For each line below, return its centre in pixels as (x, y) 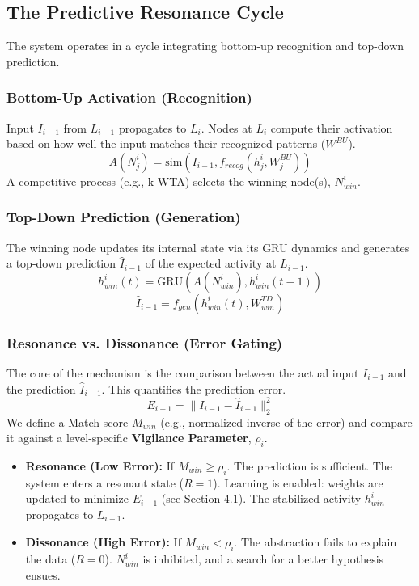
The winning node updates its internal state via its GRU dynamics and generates (208, 247)
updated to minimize (77, 498)
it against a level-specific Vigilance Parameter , (129, 438)
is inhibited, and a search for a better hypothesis (263, 559)
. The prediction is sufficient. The (309, 465)
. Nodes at (226, 127)
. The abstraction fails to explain (315, 542)
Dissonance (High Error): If (103, 542)
